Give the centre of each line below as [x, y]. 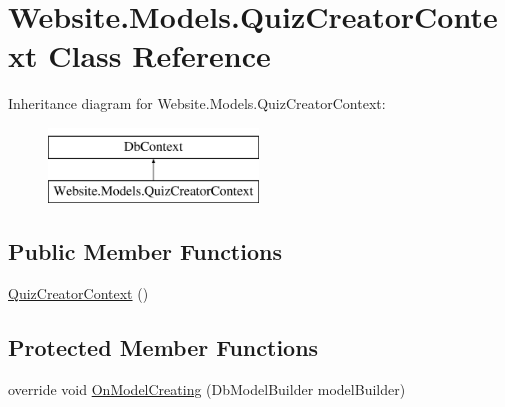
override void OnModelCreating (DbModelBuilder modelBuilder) [207, 389]
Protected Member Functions [163, 347]
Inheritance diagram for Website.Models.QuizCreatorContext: [197, 103]
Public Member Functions [145, 251]
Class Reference [159, 55]
